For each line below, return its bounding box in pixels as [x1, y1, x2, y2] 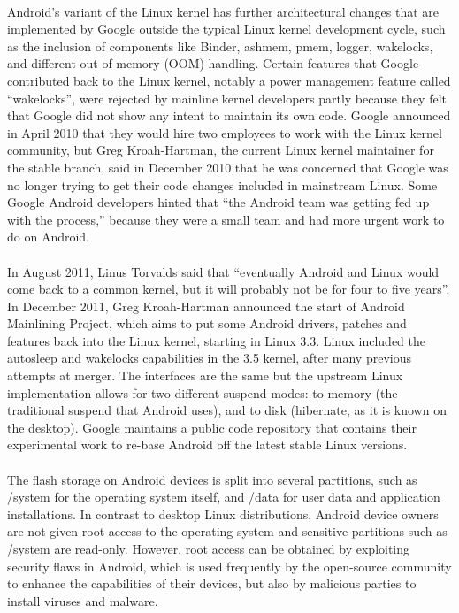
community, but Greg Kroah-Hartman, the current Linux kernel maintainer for [7, 141, 434, 159]
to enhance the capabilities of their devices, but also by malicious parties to [7, 574, 417, 593]
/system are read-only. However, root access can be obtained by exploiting [7, 540, 410, 557]
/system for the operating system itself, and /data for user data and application [7, 487, 440, 506]
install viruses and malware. [7, 591, 158, 609]
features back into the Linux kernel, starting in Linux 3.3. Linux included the [7, 331, 426, 349]
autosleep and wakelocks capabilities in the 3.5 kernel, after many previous [7, 349, 411, 367]
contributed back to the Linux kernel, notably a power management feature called [7, 71, 451, 89]
